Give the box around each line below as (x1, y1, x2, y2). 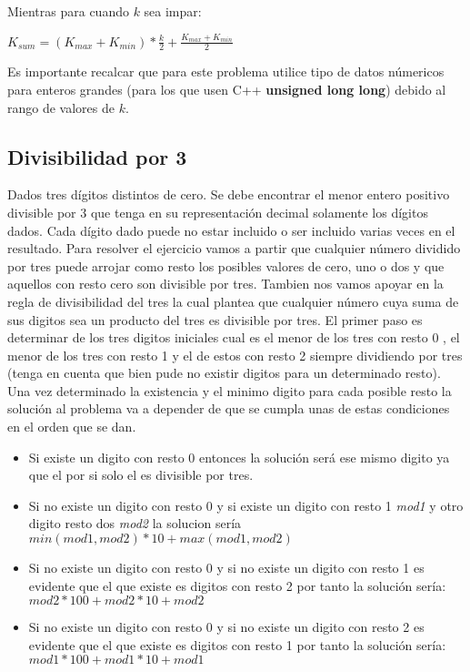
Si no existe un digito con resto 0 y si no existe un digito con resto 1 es (28, 558, 425, 577)
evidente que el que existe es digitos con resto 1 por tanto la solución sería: (28, 635, 446, 654)
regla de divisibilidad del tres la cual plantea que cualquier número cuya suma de (7, 291, 459, 311)
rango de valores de (7, 97, 115, 117)
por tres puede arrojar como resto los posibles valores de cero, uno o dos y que (7, 256, 445, 275)
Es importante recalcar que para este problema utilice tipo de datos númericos (7, 62, 445, 81)
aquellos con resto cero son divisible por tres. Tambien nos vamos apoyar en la (7, 274, 444, 293)
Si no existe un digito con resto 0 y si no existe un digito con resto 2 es (28, 617, 425, 636)
